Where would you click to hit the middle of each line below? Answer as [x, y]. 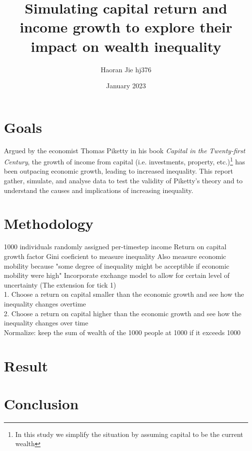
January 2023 [126, 86]
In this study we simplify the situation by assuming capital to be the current [129, 434]
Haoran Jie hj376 [126, 69]
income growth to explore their [126, 27]
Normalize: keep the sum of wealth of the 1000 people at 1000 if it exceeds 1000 [122, 332]
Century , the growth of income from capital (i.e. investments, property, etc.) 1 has [125, 161]
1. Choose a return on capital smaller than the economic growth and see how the [124, 294]
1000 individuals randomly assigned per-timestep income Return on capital [115, 247]
